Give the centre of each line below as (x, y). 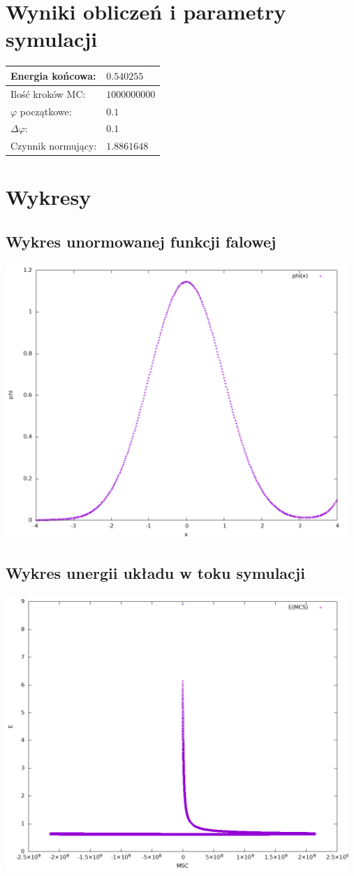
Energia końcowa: (53, 75)
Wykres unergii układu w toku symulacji (155, 572)
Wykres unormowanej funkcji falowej (141, 242)
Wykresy (49, 197)
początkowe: (46, 111)
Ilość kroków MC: (48, 93)
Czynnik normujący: (54, 146)
